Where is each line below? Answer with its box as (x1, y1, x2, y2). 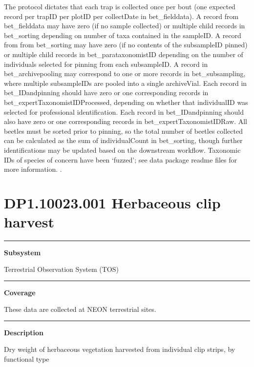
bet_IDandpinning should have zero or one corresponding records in (4, 87, 209, 98)
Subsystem (4, 247, 41, 257)
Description (4, 327, 44, 338)
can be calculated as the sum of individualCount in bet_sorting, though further (4, 135, 243, 145)
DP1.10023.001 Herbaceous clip (4, 192, 221, 212)
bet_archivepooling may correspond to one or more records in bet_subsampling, (4, 68, 246, 79)
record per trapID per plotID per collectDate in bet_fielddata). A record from (4, 11, 239, 21)
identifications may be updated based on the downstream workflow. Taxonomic (4, 144, 241, 155)
